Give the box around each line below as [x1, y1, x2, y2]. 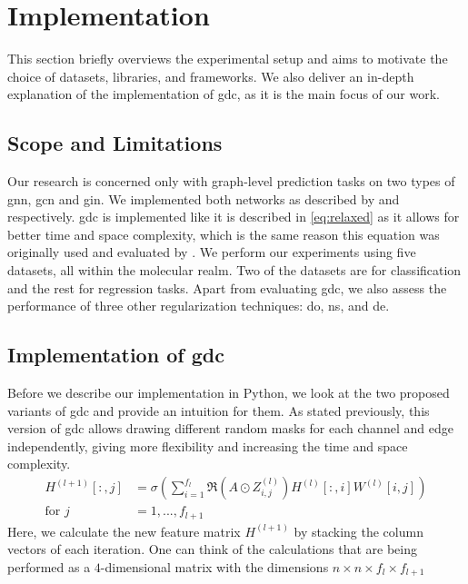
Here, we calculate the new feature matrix [7, 521, 241, 540]
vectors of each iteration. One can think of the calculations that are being [7, 539, 417, 559]
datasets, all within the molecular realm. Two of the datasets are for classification [7, 261, 462, 280]
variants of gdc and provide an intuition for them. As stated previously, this [7, 401, 430, 420]
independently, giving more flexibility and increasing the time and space [7, 436, 408, 455]
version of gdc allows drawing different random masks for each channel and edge [7, 419, 453, 438]
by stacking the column [294, 521, 423, 540]
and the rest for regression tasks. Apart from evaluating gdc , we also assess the [7, 278, 447, 297]
